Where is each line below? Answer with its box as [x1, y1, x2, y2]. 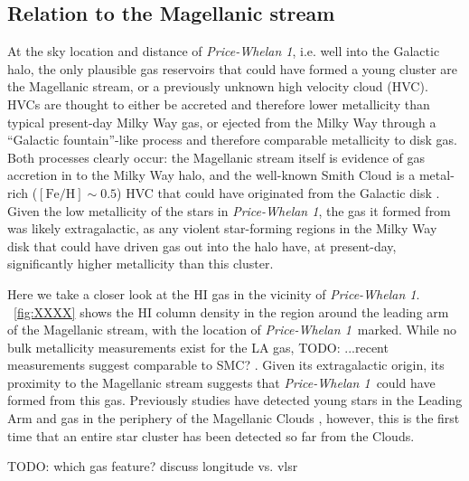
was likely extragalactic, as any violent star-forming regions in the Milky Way [7, 219, 437, 238]
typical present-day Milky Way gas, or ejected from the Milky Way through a [7, 112, 436, 131]
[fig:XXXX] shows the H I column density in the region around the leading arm [14, 302, 449, 321]
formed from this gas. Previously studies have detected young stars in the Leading [7, 391, 463, 410]
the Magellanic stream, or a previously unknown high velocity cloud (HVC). [7, 77, 428, 96]
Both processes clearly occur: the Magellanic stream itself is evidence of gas [7, 147, 426, 166]
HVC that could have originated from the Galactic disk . [126, 183, 440, 202]
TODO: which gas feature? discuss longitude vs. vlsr [7, 457, 298, 476]
